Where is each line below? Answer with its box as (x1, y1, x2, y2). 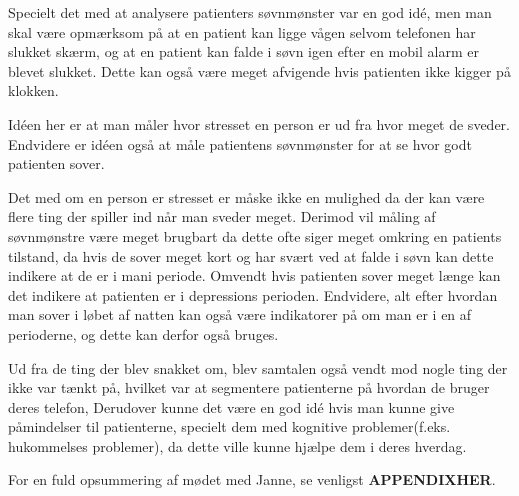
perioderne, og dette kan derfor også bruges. (8, 323, 279, 344)
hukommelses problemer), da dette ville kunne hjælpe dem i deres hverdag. (8, 435, 467, 456)
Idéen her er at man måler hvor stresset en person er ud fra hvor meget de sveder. (8, 113, 510, 134)
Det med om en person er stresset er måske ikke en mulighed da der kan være (8, 186, 485, 207)
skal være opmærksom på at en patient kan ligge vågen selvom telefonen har (8, 21, 476, 42)
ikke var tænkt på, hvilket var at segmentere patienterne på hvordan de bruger (8, 377, 490, 398)
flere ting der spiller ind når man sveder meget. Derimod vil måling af (8, 206, 436, 227)
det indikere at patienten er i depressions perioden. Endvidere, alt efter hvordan (8, 284, 498, 305)
